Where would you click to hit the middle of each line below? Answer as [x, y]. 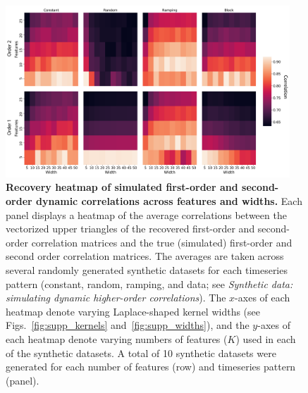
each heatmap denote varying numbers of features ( [117, 339]
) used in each [266, 339]
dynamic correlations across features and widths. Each [169, 201]
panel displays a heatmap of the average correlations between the [146, 214]
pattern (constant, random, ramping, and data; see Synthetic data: [149, 283]
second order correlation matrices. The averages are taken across [145, 256]
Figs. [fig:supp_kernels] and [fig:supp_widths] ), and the [128, 325]
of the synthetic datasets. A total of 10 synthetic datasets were [141, 353]
